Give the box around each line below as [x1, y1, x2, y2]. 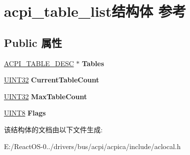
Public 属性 [4, 35, 62, 50]
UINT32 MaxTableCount [4, 91, 87, 101]
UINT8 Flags [4, 108, 46, 118]
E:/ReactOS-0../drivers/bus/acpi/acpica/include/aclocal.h [4, 141, 181, 151]
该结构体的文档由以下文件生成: [4, 124, 103, 134]
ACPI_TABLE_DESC [4, 58, 74, 68]
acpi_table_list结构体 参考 [4, 1, 187, 21]
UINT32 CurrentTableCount [4, 75, 99, 85]
